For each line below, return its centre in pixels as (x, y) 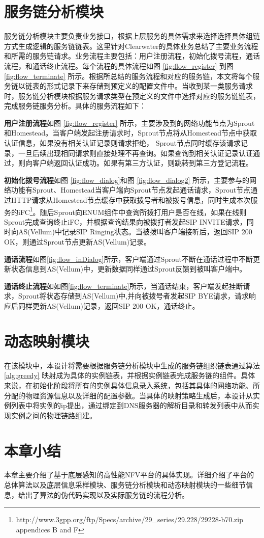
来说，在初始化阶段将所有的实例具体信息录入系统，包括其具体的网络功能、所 (132, 385)
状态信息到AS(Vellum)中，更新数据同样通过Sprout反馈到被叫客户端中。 (129, 269)
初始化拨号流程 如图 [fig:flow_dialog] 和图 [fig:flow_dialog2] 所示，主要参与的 (127, 180)
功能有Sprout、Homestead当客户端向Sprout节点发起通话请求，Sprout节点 (131, 190)
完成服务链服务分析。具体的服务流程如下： (75, 106)
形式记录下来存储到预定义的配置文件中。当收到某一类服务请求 (150, 86)
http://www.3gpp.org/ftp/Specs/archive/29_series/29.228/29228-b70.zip (130, 519)
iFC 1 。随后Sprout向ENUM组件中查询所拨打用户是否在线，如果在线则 (132, 211)
